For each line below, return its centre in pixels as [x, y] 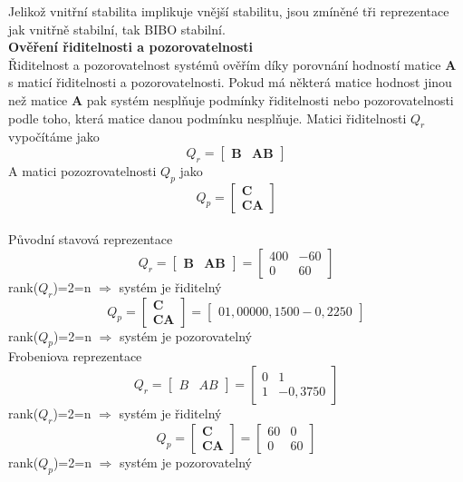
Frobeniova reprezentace [75, 356]
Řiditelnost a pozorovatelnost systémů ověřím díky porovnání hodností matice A [232, 64]
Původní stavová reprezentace [91, 239]
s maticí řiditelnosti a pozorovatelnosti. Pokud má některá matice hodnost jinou [230, 82]
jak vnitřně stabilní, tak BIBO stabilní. [117, 29]
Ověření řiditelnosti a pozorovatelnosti [131, 47]
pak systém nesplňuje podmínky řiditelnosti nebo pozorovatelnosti [270, 99]
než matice [38, 99]
